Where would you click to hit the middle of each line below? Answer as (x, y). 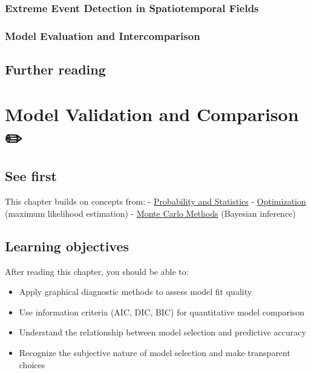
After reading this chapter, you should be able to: (97, 271)
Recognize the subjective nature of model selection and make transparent (155, 352)
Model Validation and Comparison (152, 114)
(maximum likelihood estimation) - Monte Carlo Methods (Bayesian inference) (150, 213)
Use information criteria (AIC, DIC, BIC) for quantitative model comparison (162, 312)
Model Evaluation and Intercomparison (103, 35)
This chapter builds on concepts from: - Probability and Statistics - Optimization (155, 201)
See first (31, 176)
